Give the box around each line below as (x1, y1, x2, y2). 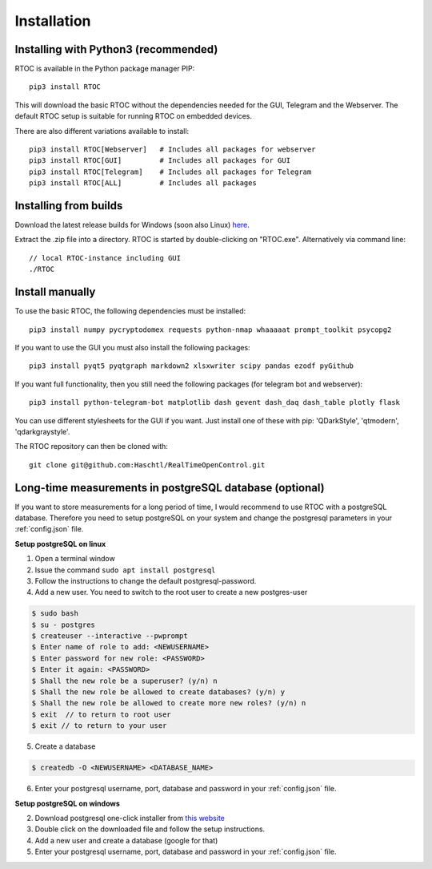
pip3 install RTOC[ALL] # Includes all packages (29, 179, 258, 188)
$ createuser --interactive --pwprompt (31, 632, 188, 641)
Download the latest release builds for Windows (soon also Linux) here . (14, 220, 250, 230)
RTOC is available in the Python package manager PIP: (14, 64, 195, 74)
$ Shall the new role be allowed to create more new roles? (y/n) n (31, 698, 306, 708)
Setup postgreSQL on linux (14, 539, 106, 548)
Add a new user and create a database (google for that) (34, 835, 218, 845)
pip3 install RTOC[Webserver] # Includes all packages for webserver (29, 145, 316, 154)
